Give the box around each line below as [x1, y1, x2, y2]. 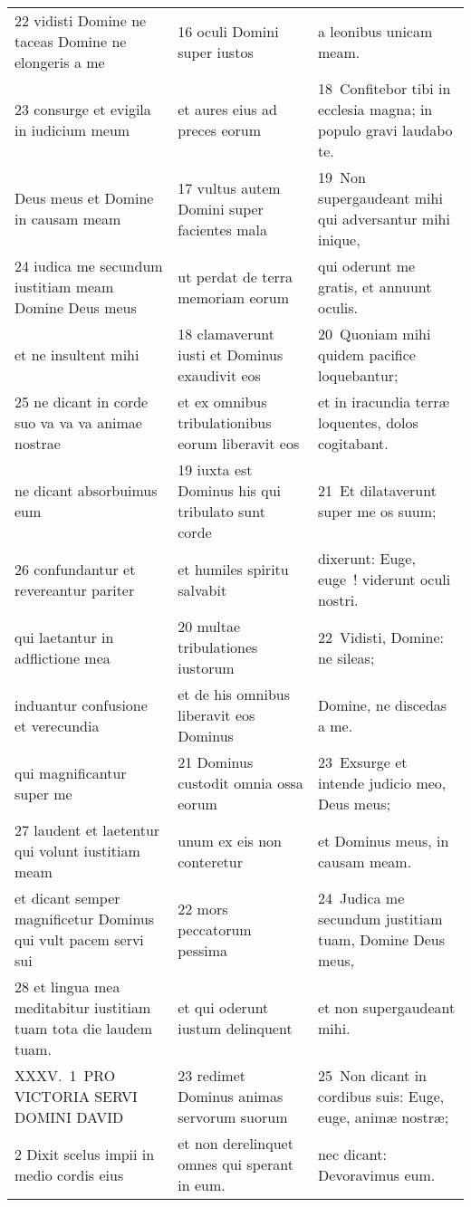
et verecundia [14, 714, 100, 736]
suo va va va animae [14, 412, 142, 433]
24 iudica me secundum [14, 255, 163, 276]
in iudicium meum [14, 120, 130, 140]
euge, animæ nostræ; [317, 1106, 449, 1127]
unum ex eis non [178, 829, 283, 851]
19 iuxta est [178, 459, 253, 480]
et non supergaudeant [317, 997, 456, 1018]
